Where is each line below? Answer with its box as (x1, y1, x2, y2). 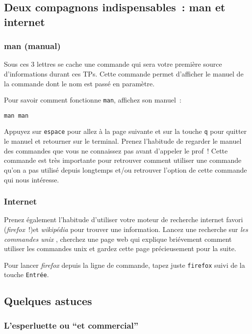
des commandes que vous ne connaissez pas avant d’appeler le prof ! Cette (4, 145, 228, 155)
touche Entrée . (4, 269, 49, 280)
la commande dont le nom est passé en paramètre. (4, 78, 155, 88)
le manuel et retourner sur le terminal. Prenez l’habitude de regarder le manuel (4, 136, 242, 146)
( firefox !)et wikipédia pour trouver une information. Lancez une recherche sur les (4, 224, 248, 234)
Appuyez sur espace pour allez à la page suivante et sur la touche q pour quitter (4, 126, 247, 136)
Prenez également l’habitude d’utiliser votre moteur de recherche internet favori (4, 214, 243, 225)
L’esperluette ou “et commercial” (4, 319, 139, 331)
